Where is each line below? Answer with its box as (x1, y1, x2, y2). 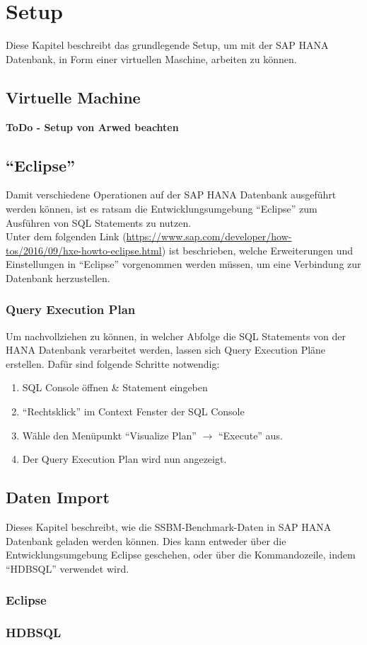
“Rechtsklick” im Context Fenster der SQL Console (22, 404, 245, 419)
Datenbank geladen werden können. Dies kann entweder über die (6, 533, 286, 548)
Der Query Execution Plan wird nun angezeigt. (22, 451, 227, 466)
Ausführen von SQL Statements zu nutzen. (6, 215, 192, 230)
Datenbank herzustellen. (6, 270, 110, 285)
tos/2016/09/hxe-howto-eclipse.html (6, 242, 162, 257)
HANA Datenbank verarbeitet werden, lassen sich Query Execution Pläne (6, 342, 326, 357)
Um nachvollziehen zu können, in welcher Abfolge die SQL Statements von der (6, 328, 346, 343)
